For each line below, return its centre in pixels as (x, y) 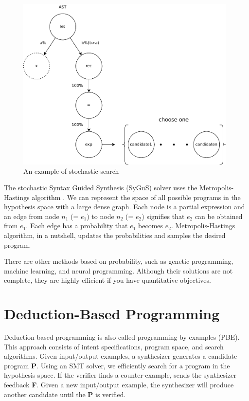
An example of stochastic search (71, 171)
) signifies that (163, 216)
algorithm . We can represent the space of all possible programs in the (136, 197)
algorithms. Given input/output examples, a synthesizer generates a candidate (121, 356)
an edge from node (32, 216)
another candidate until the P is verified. (65, 394)
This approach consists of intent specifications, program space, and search (114, 346)
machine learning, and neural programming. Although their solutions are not (118, 270)
